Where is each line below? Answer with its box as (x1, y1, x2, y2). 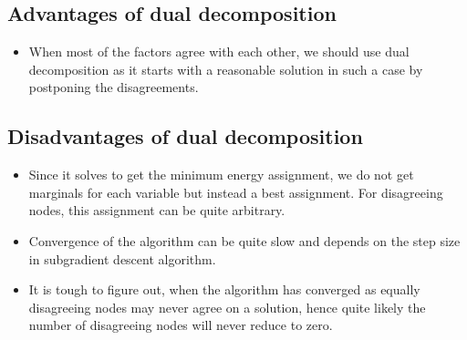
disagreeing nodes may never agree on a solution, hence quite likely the (28, 297, 426, 316)
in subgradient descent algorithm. (28, 249, 216, 268)
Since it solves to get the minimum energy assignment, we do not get (28, 165, 414, 184)
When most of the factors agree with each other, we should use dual (28, 42, 410, 61)
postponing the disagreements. (28, 77, 199, 97)
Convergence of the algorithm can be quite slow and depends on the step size (28, 231, 461, 250)
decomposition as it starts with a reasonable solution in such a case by (28, 59, 423, 78)
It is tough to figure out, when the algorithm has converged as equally (28, 280, 420, 299)
